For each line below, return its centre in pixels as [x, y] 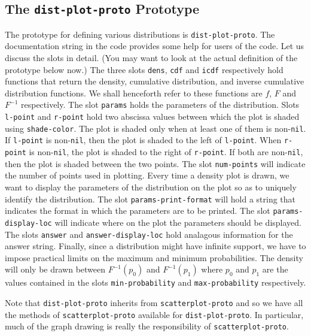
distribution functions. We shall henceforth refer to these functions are [134, 93]
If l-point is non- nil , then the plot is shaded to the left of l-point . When [143, 140]
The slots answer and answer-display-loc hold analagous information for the [149, 234]
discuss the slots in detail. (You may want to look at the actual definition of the [151, 58]
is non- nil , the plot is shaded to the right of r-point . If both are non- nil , [166, 152]
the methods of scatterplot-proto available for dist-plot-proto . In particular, [154, 314]
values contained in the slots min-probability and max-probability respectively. [155, 282]
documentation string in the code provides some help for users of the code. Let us [155, 46]
